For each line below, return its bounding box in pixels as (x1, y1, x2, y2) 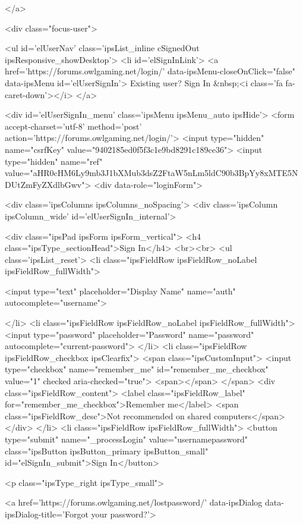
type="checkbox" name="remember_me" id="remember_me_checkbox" (5, 363, 269, 375)
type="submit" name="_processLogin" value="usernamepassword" (5, 433, 248, 445)
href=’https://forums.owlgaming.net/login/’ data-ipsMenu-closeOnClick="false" (5, 65, 295, 77)
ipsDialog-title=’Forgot (5, 507, 89, 520)
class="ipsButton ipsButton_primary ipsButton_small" (5, 444, 209, 457)
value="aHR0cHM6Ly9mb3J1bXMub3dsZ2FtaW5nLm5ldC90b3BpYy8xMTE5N (5, 167, 298, 179)
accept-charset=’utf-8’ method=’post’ (5, 120, 142, 132)
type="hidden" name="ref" (5, 155, 103, 167)
